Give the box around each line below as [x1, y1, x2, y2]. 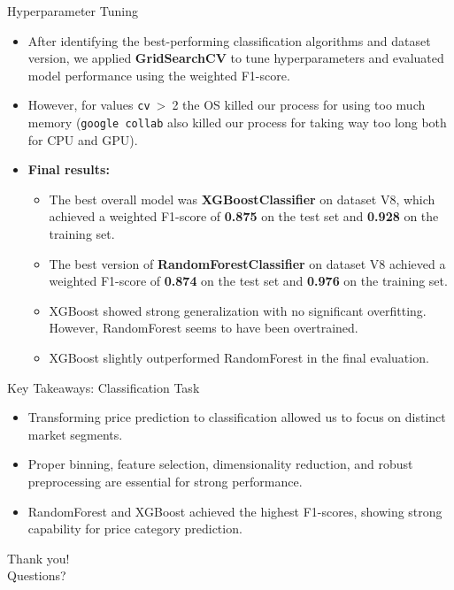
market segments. [27, 425, 123, 443]
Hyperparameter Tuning [7, 2, 138, 19]
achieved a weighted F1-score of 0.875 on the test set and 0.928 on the [49, 207, 439, 226]
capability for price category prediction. [27, 519, 242, 538]
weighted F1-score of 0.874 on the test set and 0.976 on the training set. [49, 272, 448, 290]
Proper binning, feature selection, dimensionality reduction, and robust [27, 455, 413, 473]
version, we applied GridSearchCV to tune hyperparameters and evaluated [27, 49, 444, 67]
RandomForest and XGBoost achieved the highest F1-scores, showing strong [27, 502, 442, 520]
